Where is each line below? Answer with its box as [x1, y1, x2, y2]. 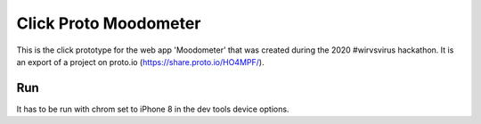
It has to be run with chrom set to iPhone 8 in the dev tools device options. [16, 103, 289, 114]
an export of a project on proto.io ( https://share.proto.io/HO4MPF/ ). [16, 56, 265, 67]
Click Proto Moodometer [16, 13, 201, 33]
